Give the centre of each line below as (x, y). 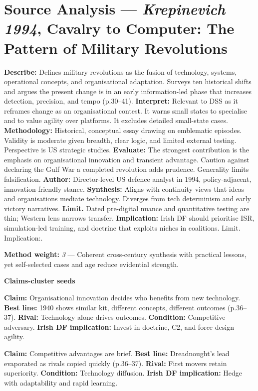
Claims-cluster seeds (40, 281)
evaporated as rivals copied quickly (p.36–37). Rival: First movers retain (116, 363)
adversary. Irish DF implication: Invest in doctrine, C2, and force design (119, 326)
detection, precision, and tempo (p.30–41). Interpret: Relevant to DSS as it (121, 101)
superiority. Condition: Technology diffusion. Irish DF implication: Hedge (123, 373)
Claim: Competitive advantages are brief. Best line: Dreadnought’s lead (117, 353)
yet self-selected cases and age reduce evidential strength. (92, 264)
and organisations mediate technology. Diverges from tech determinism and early (128, 198)
